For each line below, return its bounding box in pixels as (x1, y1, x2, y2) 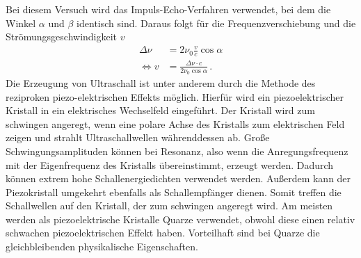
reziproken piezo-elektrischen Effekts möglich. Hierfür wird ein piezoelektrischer (6, 89, 344, 104)
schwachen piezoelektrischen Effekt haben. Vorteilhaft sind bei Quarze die (6, 225, 320, 240)
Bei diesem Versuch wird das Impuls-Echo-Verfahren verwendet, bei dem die (6, 2, 331, 16)
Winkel (6, 15, 36, 30)
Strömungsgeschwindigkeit (6, 29, 118, 44)
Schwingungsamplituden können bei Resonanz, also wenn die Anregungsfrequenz (6, 143, 348, 158)
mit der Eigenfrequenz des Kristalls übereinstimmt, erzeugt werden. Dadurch (6, 157, 334, 172)
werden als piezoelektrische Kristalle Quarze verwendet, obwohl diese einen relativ (6, 211, 355, 226)
